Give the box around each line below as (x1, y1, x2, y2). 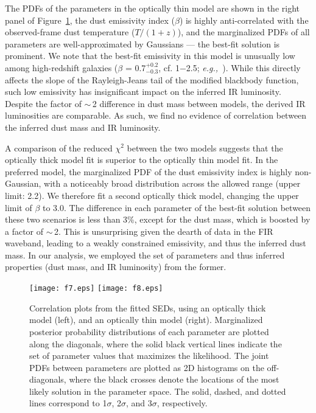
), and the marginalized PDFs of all (177, 26, 310, 38)
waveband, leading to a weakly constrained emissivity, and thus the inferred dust (5, 237, 306, 249)
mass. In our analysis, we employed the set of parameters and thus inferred (5, 248, 285, 261)
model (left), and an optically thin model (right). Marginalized (29, 313, 263, 326)
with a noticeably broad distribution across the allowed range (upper (44, 177, 301, 190)
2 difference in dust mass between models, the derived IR (92, 97, 306, 109)
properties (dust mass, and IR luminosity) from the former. (5, 260, 226, 273)
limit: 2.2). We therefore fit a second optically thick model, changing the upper (5, 189, 299, 201)
